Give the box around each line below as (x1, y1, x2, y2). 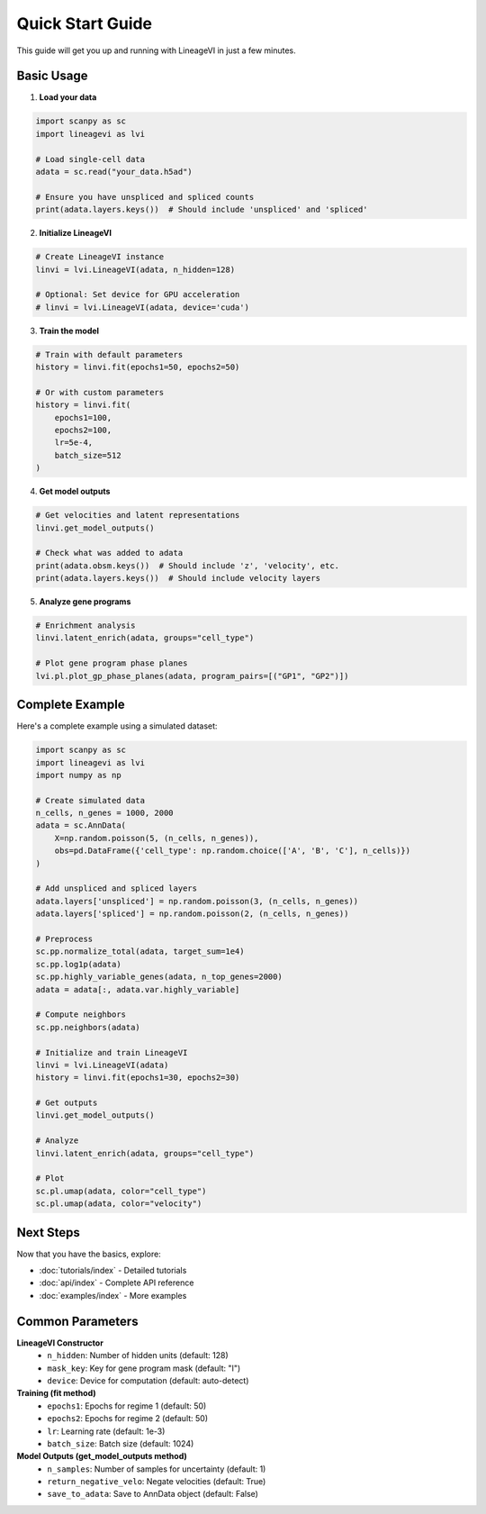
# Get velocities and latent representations (35, 510, 240, 521)
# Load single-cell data (35, 154, 146, 164)
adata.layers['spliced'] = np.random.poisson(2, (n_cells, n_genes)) (35, 909, 349, 919)
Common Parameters (16, 1313, 139, 1328)
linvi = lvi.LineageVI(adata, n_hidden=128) (35, 264, 236, 275)
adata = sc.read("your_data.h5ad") (35, 167, 193, 177)
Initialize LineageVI (39, 228, 112, 239)
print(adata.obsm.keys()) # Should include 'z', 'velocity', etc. (35, 560, 340, 571)
